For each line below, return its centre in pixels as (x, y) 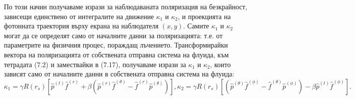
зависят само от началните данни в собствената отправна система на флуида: (119, 74)
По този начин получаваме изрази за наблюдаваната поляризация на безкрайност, (126, 6)
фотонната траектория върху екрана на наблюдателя (81, 26)
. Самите (196, 26)
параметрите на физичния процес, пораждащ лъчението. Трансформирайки (116, 45)
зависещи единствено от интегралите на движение (79, 16)
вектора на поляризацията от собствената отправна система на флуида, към (116, 54)
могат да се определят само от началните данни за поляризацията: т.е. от (113, 35)
